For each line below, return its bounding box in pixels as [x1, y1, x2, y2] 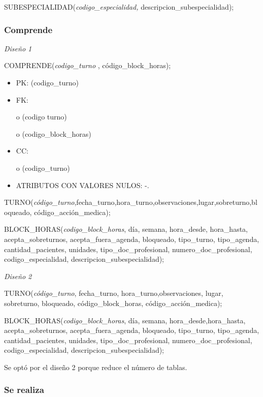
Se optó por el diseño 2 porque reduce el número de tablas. [4, 361, 187, 372]
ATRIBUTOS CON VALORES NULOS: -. [16, 179, 149, 190]
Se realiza [4, 383, 44, 396]
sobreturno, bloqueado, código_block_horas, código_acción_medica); [4, 297, 222, 308]
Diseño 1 [4, 43, 32, 53]
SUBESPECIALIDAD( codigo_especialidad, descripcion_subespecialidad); [4, 2, 234, 12]
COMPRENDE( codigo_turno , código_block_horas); [4, 60, 171, 71]
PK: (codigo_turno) [16, 77, 79, 87]
